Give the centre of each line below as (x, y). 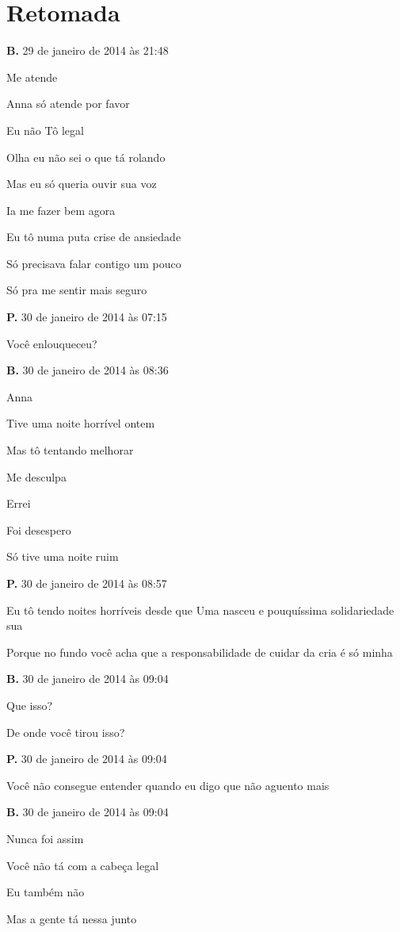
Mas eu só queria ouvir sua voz (82, 184)
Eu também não (46, 892)
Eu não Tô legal (45, 130)
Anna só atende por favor (68, 104)
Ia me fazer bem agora (61, 210)
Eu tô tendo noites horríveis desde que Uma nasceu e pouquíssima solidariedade (200, 610)
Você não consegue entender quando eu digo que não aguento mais (168, 785)
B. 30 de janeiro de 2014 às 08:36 (88, 370)
